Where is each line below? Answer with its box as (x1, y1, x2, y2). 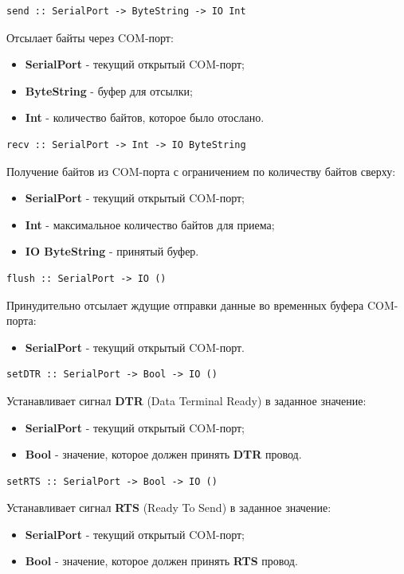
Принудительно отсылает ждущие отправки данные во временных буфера (6, 296, 364, 313)
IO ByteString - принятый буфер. (25, 243, 199, 260)
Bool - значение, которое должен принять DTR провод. (25, 446, 302, 463)
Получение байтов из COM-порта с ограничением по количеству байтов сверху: (6, 162, 396, 179)
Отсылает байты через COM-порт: (6, 29, 174, 45)
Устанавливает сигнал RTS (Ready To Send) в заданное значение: (6, 499, 331, 516)
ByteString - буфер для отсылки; (25, 82, 193, 99)
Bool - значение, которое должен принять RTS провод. (25, 553, 298, 569)
